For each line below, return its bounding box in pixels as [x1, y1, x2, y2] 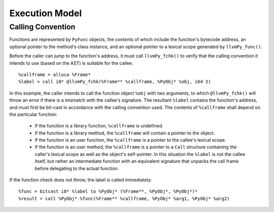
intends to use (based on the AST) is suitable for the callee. [9, 60, 133, 66]
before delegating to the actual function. [35, 165, 119, 172]
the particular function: [9, 111, 58, 117]
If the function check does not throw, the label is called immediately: [9, 177, 152, 183]
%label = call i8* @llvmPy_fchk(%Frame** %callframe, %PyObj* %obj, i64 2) [18, 79, 211, 84]
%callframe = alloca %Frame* [18, 71, 91, 77]
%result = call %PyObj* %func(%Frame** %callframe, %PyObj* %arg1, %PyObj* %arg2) [18, 195, 230, 201]
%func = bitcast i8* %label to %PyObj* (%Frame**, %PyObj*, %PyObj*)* [18, 189, 198, 194]
